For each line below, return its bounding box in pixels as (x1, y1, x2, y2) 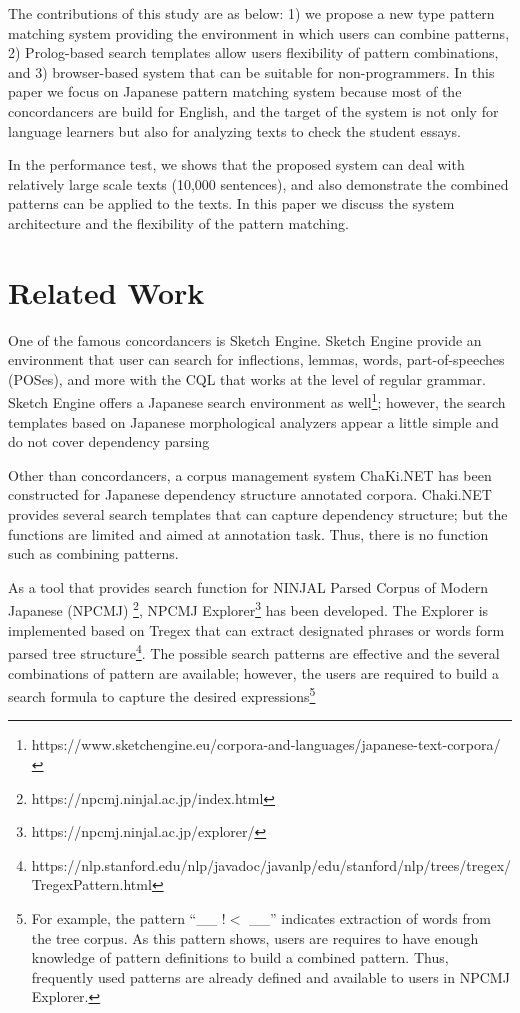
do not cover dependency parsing (8, 431, 210, 452)
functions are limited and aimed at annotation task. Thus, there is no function (8, 523, 489, 544)
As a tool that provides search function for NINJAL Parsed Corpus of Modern (8, 576, 488, 597)
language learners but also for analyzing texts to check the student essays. (8, 120, 461, 141)
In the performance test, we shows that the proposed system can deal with (8, 154, 465, 175)
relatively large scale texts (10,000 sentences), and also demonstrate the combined (8, 173, 509, 194)
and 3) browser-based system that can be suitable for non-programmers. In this (8, 61, 495, 82)
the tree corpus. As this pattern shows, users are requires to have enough (31, 927, 479, 948)
